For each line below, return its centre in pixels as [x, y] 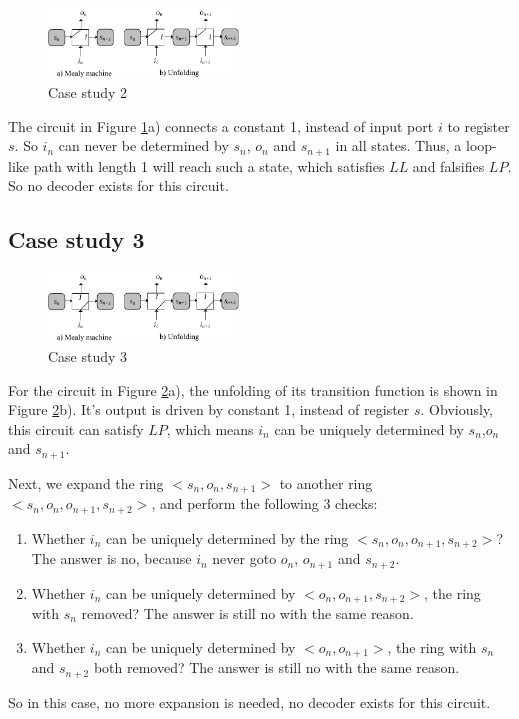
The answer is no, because [111, 558]
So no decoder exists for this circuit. [118, 185]
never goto [244, 558]
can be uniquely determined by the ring [227, 537]
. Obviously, [456, 409]
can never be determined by [143, 145]
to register [478, 125]
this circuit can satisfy [76, 428]
